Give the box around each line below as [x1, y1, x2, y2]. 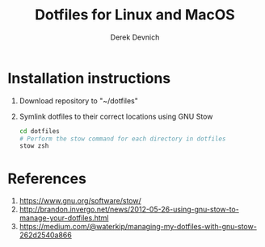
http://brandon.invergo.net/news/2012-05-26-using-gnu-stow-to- [19, 204, 239, 215]
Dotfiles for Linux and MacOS [35, 6, 235, 24]
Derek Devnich [110, 32, 160, 42]
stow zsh [19, 142, 49, 150]
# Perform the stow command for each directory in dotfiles [19, 135, 226, 143]
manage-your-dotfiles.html [19, 213, 109, 223]
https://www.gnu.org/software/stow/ [19, 196, 142, 206]
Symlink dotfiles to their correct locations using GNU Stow [19, 111, 213, 121]
